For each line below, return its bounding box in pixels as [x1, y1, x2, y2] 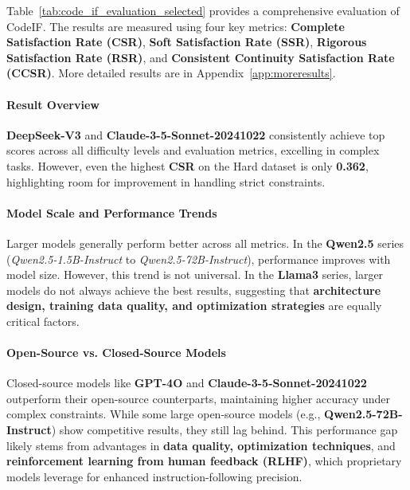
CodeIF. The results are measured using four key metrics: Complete [6, 18, 345, 34]
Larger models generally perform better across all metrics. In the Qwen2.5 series [6, 234, 404, 251]
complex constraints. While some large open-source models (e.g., [6, 406, 321, 422]
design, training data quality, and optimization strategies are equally [6, 297, 382, 314]
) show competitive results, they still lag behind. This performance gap [51, 421, 398, 438]
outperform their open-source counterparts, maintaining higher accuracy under [6, 390, 391, 406]
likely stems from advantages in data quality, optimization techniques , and [6, 437, 396, 453]
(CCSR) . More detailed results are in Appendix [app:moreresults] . [6, 65, 336, 81]
